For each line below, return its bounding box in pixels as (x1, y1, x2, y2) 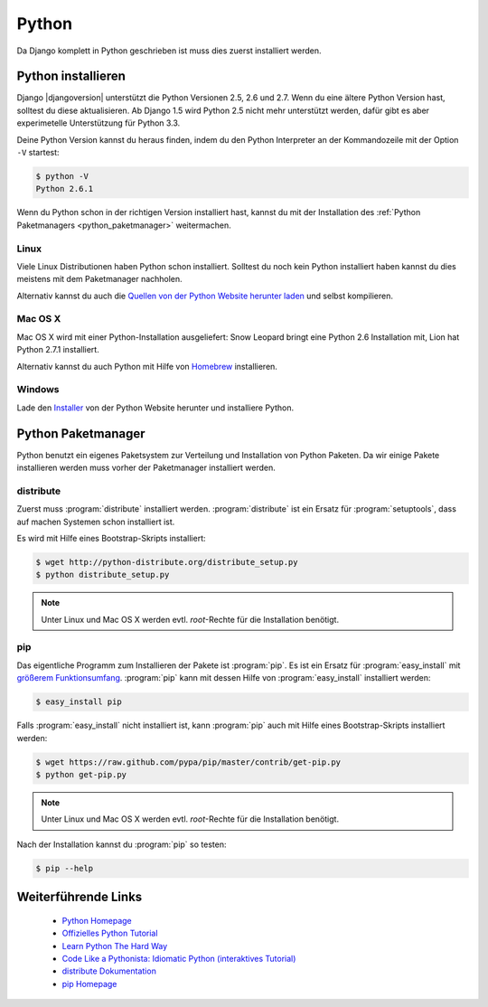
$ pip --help (35, 863, 94, 873)
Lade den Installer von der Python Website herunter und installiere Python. (16, 402, 294, 413)
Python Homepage (61, 915, 133, 926)
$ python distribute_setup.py (35, 569, 170, 580)
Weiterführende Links (16, 889, 143, 905)
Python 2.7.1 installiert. (16, 344, 99, 355)
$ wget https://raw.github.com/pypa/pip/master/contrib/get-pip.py (35, 757, 342, 767)
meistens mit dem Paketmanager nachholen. (16, 274, 183, 285)
